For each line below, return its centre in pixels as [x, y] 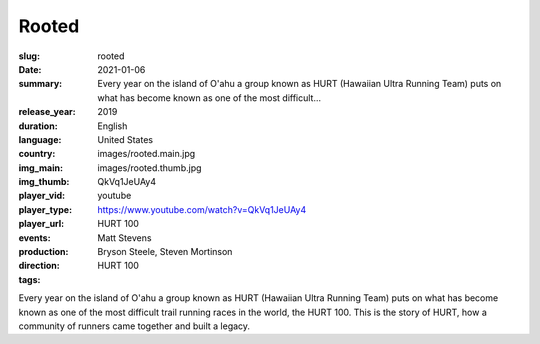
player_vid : [41, 196]
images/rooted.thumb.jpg [149, 167]
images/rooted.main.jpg [146, 154]
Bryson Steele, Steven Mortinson [165, 252]
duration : [38, 126]
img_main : [41, 167]
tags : [29, 279]
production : [43, 252]
